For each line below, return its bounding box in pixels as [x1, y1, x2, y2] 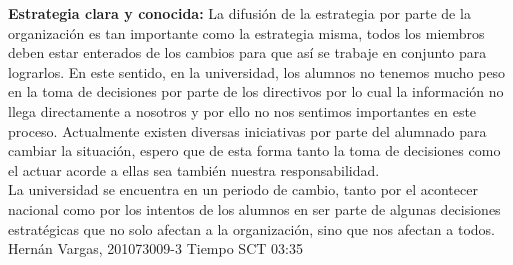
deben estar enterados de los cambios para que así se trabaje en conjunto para [8, 42, 487, 63]
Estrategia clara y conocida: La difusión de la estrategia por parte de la [8, 3, 471, 23]
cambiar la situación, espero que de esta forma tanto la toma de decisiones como [8, 140, 501, 161]
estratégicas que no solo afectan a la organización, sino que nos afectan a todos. [8, 218, 496, 239]
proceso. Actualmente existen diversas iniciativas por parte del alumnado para [8, 120, 487, 141]
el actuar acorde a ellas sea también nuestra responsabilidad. [8, 159, 380, 180]
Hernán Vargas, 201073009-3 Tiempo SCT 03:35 [8, 238, 303, 259]
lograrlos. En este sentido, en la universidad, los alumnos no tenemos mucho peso [8, 61, 506, 82]
